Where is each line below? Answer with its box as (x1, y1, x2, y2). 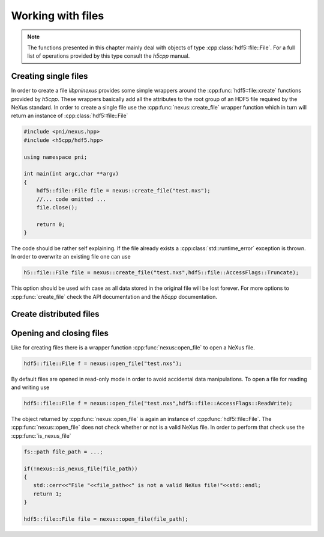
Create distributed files (11, 308, 100, 319)
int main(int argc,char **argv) (23, 170, 119, 177)
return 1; (33, 490, 62, 497)
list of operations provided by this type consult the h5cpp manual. (27, 52, 190, 60)
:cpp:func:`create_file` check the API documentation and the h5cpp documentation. (11, 293, 217, 300)
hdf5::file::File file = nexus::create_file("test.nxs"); (36, 187, 211, 194)
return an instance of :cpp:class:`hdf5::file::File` (11, 112, 128, 120)
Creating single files (11, 71, 88, 81)
